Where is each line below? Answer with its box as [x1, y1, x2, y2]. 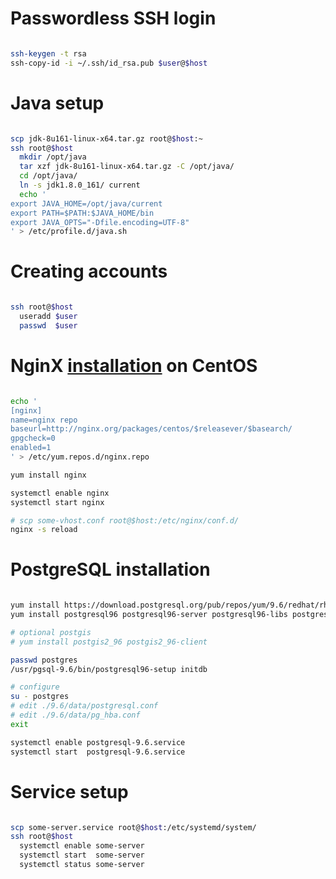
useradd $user [19, 312, 78, 322]
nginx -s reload [10, 525, 78, 535]
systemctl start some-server [19, 850, 145, 861]
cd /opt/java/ [19, 171, 78, 181]
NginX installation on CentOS [10, 355, 258, 377]
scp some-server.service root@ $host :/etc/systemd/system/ [10, 822, 257, 832]
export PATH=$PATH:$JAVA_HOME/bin [10, 208, 155, 218]
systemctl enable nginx [10, 488, 110, 498]
